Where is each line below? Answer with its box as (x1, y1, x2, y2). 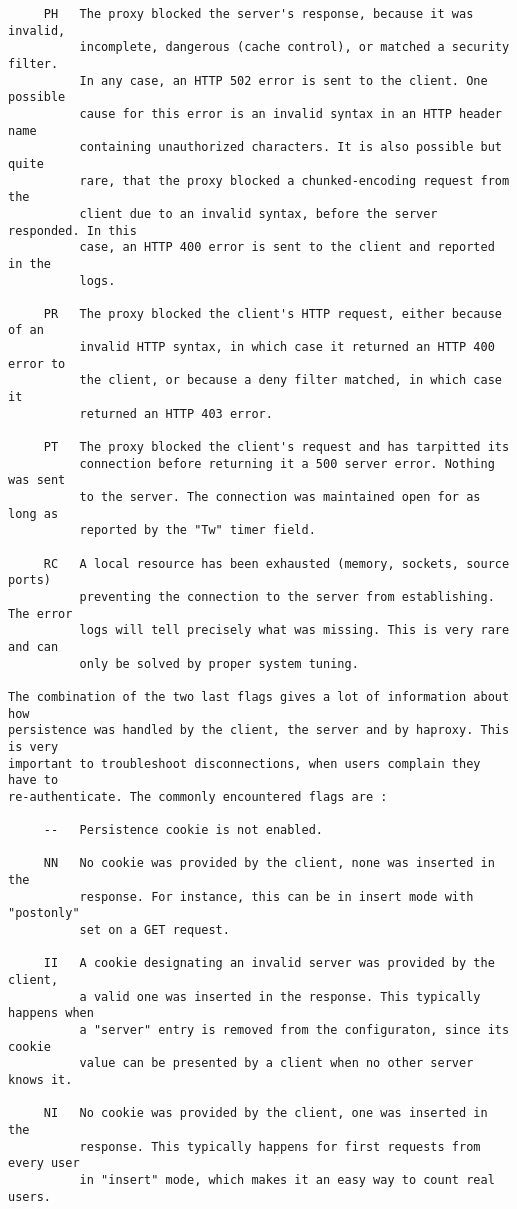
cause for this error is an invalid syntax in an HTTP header (79, 106, 502, 121)
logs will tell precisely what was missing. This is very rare (79, 623, 510, 638)
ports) (8, 573, 51, 588)
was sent (8, 473, 66, 488)
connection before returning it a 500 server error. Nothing (79, 456, 495, 471)
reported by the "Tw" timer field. (79, 523, 316, 538)
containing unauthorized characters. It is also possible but (79, 140, 502, 155)
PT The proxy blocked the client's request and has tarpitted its (43, 440, 510, 455)
